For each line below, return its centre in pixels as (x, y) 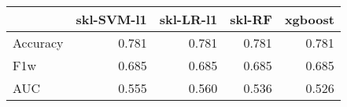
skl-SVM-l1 (111, 19)
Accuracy (38, 43)
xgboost (309, 19)
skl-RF (251, 19)
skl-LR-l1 (188, 19)
